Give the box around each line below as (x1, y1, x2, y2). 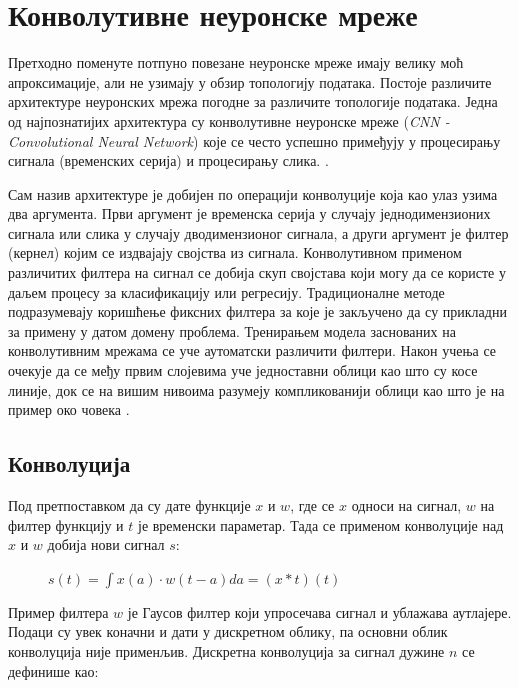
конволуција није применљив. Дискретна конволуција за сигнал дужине (8, 640, 445, 661)
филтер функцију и (8, 514, 124, 535)
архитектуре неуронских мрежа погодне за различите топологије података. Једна (8, 91, 498, 112)
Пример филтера (8, 601, 109, 622)
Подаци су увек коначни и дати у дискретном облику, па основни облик (8, 621, 448, 642)
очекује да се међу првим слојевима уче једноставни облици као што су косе (8, 360, 478, 381)
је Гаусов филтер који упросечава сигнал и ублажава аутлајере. (127, 601, 512, 622)
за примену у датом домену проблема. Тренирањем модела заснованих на (8, 320, 456, 341)
